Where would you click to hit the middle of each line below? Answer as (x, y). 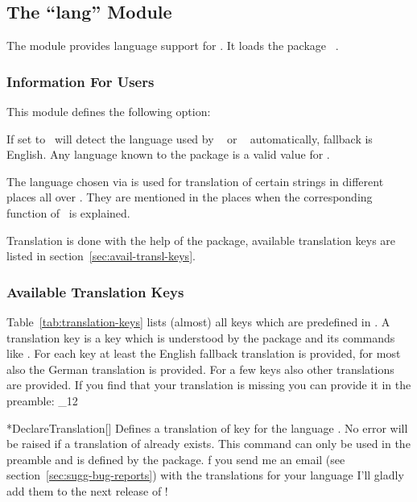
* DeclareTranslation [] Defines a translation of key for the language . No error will (207, 427)
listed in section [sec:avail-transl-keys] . (101, 256)
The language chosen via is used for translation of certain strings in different (195, 181)
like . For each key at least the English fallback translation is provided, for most (204, 353)
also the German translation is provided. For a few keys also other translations (200, 369)
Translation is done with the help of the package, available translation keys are (201, 240)
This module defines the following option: (109, 112)
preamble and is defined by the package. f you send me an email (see (176, 459)
